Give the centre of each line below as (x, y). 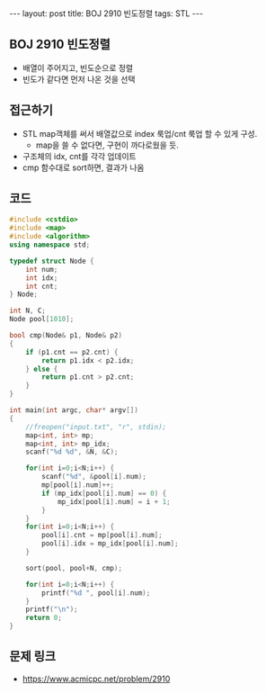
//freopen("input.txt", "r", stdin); (96, 427)
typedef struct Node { (52, 261)
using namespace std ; (50, 245)
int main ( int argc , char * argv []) (74, 410)
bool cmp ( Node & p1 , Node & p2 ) (66, 336)
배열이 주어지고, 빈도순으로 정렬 (77, 67)
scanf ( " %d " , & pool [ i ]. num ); (94, 477)
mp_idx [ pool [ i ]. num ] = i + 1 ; (114, 501)
